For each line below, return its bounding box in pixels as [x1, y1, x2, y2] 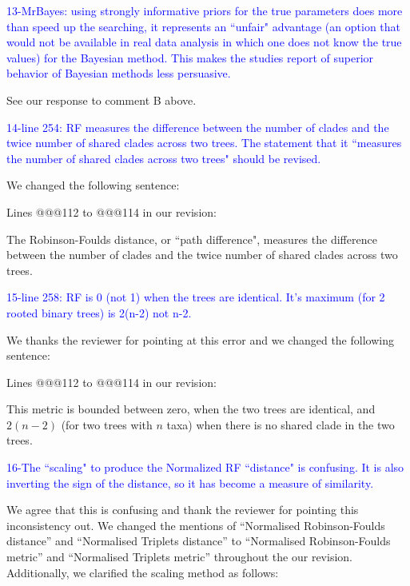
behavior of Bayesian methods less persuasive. [6, 65, 231, 82]
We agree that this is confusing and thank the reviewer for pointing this [6, 501, 359, 518]
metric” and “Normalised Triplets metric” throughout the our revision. [6, 548, 352, 565]
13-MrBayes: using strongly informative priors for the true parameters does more [6, 2, 403, 18]
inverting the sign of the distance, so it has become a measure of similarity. [6, 474, 374, 491]
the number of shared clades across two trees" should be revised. [6, 149, 321, 166]
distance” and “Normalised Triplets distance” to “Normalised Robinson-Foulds [6, 532, 391, 549]
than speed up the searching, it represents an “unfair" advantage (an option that [6, 18, 401, 34]
